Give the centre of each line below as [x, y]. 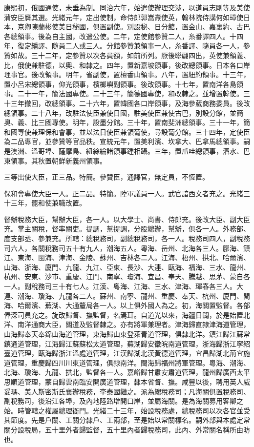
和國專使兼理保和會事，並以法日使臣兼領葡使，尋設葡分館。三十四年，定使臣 [127, 132]
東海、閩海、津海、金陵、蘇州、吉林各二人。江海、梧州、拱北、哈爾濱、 [134, 257]
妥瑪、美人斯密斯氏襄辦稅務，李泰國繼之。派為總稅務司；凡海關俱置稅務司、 [127, 391]
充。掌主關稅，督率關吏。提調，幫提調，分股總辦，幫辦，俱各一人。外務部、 [127, 229]
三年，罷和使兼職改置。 [48, 203]
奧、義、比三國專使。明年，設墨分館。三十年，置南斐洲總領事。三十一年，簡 [127, 122]
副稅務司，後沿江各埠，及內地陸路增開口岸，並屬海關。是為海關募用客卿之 [124, 401]
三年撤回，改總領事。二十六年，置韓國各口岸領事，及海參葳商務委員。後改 [130, 103]
